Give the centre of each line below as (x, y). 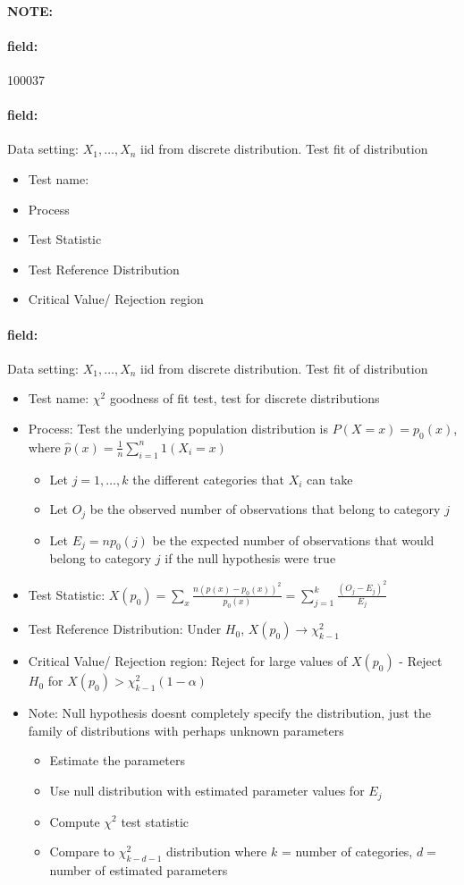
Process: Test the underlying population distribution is (178, 428)
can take (330, 479)
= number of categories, (347, 851)
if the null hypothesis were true (250, 558)
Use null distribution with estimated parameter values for (207, 791)
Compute (75, 821)
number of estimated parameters (139, 869)
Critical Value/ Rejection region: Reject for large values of (188, 661)
